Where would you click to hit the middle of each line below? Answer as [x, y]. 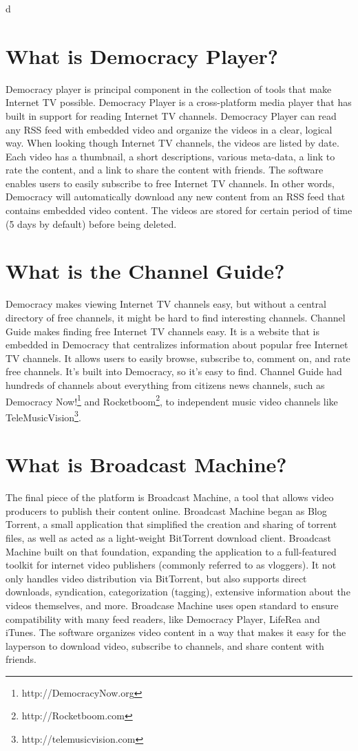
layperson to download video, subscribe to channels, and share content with [165, 645]
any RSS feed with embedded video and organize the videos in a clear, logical [169, 129]
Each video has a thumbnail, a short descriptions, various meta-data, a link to [170, 156]
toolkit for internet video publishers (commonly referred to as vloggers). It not [171, 565]
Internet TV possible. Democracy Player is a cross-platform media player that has [179, 102]
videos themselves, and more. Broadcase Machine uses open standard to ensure [172, 605]
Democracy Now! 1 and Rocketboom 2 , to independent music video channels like [172, 400]
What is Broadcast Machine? [146, 464]
